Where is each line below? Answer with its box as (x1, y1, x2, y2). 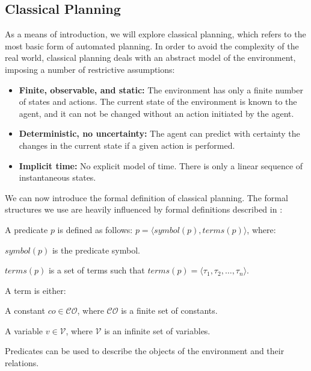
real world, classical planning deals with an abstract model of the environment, (5, 51, 296, 64)
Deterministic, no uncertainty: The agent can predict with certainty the (19, 127, 300, 140)
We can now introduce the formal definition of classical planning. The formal (5, 191, 288, 204)
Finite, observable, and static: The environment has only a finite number (19, 83, 303, 96)
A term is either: (5, 284, 66, 296)
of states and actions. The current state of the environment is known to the (19, 95, 297, 108)
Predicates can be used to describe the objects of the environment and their (5, 344, 285, 357)
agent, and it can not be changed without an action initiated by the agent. (19, 107, 294, 119)
